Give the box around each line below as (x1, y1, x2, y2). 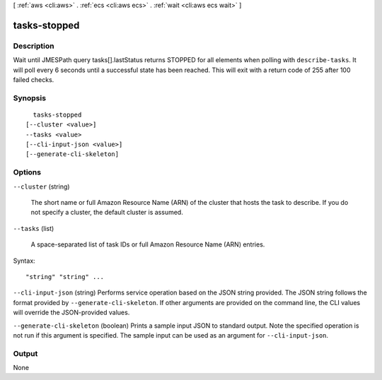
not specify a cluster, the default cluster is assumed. (30, 208, 183, 217)
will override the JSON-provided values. (13, 308, 130, 317)
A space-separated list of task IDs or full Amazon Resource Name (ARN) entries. (30, 240, 265, 249)
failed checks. (13, 75, 54, 84)
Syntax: (13, 256, 35, 265)
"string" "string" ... (25, 273, 105, 280)
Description (13, 41, 54, 51)
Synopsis (13, 93, 46, 102)
